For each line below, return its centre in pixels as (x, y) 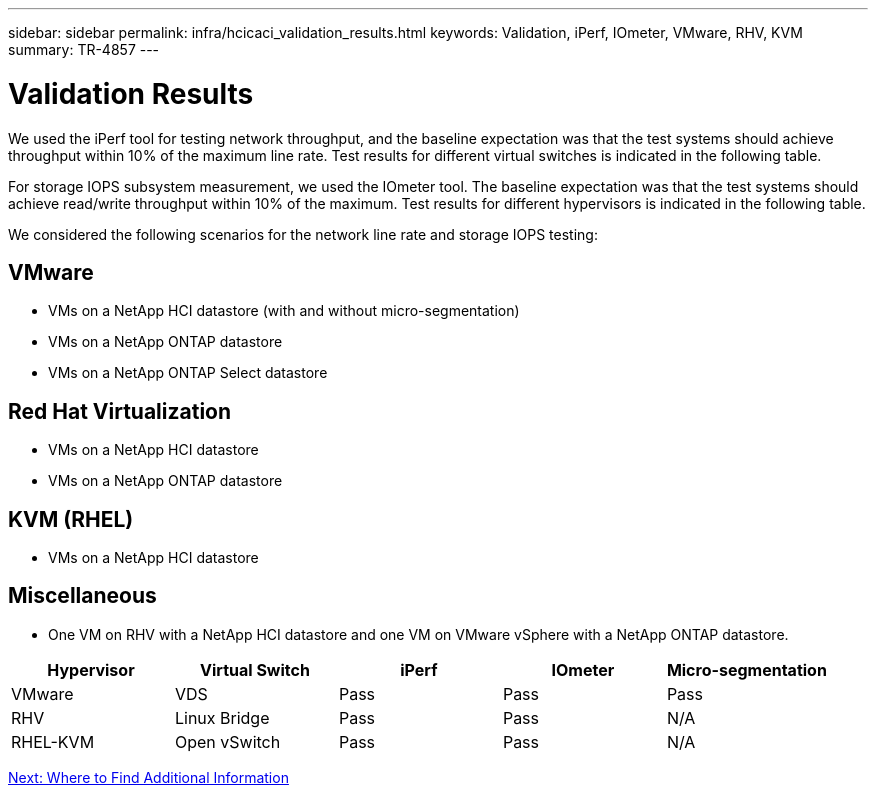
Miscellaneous (82, 596)
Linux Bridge (222, 717)
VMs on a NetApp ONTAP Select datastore (188, 373)
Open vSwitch (227, 741)
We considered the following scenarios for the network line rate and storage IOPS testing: (303, 234)
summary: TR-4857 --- (84, 49)
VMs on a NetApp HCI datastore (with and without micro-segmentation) (284, 311)
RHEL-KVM (53, 741)
